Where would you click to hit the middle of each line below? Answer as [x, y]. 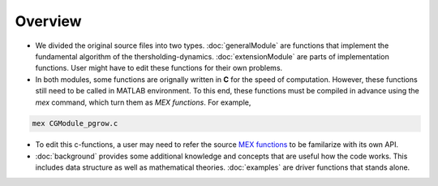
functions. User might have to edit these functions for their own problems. [159, 68]
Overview [48, 21]
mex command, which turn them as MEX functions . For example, [143, 102]
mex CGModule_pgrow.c [75, 123]
